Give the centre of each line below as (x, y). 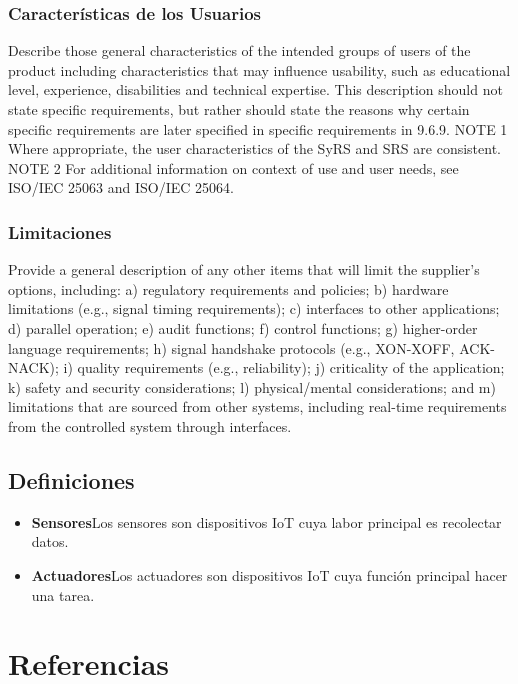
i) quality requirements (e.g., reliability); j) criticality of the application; (284, 367)
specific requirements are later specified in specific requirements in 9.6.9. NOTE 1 (258, 128)
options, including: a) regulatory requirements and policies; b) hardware (228, 288)
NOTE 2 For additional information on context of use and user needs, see (233, 167)
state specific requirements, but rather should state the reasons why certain (239, 109)
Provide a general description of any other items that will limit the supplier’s (244, 269)
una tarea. (63, 594)
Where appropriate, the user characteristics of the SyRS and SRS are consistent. (254, 148)
